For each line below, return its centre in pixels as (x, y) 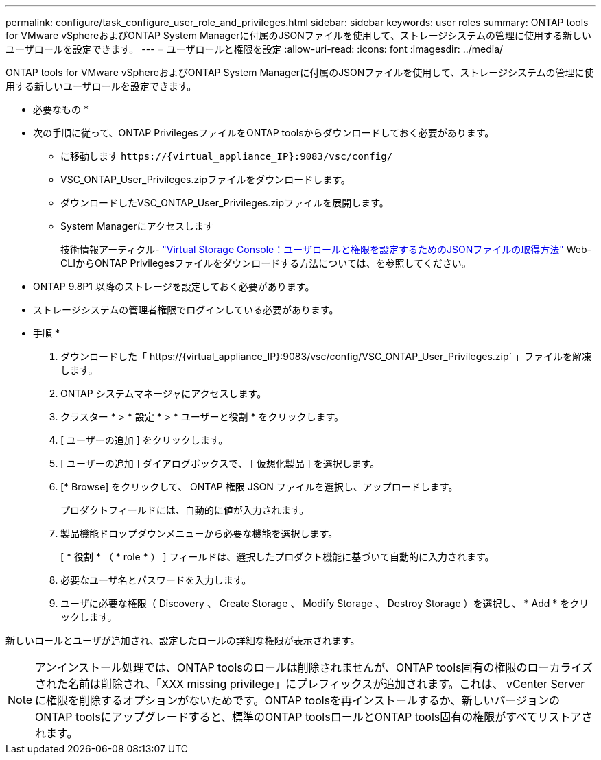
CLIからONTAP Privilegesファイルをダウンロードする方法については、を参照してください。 (266, 263)
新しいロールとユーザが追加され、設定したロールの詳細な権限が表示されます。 (183, 640)
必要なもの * (61, 109)
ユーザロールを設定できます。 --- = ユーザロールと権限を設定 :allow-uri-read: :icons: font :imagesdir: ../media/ (255, 49)
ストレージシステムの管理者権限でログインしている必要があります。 (186, 310)
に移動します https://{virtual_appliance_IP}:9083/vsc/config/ (227, 156)
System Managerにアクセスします (137, 226)
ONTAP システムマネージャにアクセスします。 (164, 393)
